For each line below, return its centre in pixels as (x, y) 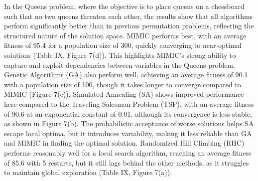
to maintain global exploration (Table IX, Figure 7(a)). (88, 172)
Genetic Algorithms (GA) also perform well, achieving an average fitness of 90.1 (126, 75)
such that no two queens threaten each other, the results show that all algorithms (129, 16)
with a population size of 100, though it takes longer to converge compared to (123, 84)
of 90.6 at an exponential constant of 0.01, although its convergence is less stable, (128, 113)
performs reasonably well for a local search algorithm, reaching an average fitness (128, 152)
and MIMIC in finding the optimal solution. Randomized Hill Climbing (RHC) (124, 143)
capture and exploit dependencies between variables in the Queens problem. (120, 65)
